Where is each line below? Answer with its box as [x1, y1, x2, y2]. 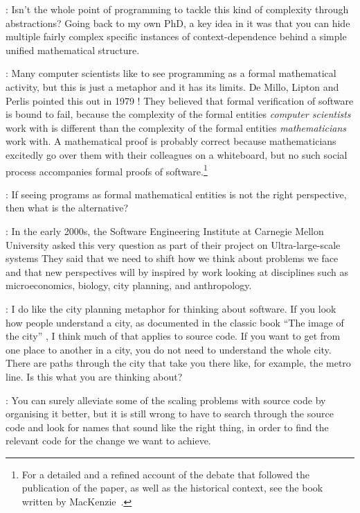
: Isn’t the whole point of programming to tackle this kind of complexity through [6, 2, 349, 16]
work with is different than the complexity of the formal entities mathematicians [6, 120, 347, 134]
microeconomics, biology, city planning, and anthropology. [6, 278, 252, 293]
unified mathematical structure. [6, 42, 140, 57]
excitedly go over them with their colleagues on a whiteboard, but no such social [6, 147, 348, 162]
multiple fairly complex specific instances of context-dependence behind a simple [6, 29, 347, 44]
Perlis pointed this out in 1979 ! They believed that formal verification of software [6, 93, 354, 107]
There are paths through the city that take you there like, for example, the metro [6, 356, 351, 370]
